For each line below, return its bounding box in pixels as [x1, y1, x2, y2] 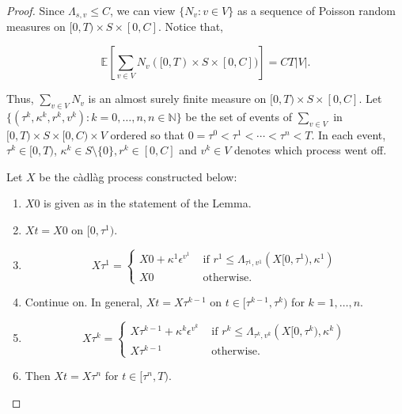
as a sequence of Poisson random [237, 2, 396, 18]
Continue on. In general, [25, 294, 143, 310]
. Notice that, [157, 18, 223, 35]
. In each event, [311, 126, 386, 142]
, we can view [110, 2, 176, 18]
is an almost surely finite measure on [88, 90, 267, 107]
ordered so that [110, 126, 184, 142]
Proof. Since [6, 2, 65, 18]
